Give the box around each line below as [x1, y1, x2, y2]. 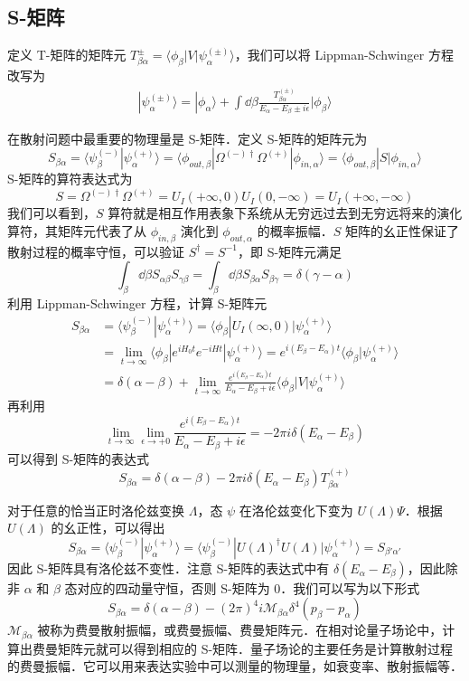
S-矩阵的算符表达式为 [7, 169, 133, 188]
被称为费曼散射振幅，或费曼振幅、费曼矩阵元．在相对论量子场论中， [37, 620, 443, 639]
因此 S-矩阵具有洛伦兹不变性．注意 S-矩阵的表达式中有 [7, 558, 330, 577]
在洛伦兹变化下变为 [239, 500, 353, 519]
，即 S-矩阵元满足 [237, 241, 342, 260]
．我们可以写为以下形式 [280, 578, 420, 597]
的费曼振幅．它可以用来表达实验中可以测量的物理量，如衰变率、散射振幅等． [7, 657, 463, 676]
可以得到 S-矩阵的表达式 [7, 449, 150, 468]
